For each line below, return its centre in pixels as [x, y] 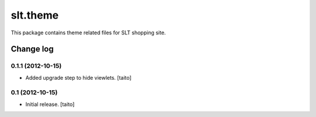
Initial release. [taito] [50, 104]
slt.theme [35, 15]
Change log [32, 49]
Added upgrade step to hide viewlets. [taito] [78, 77]
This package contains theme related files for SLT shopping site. [88, 33]
